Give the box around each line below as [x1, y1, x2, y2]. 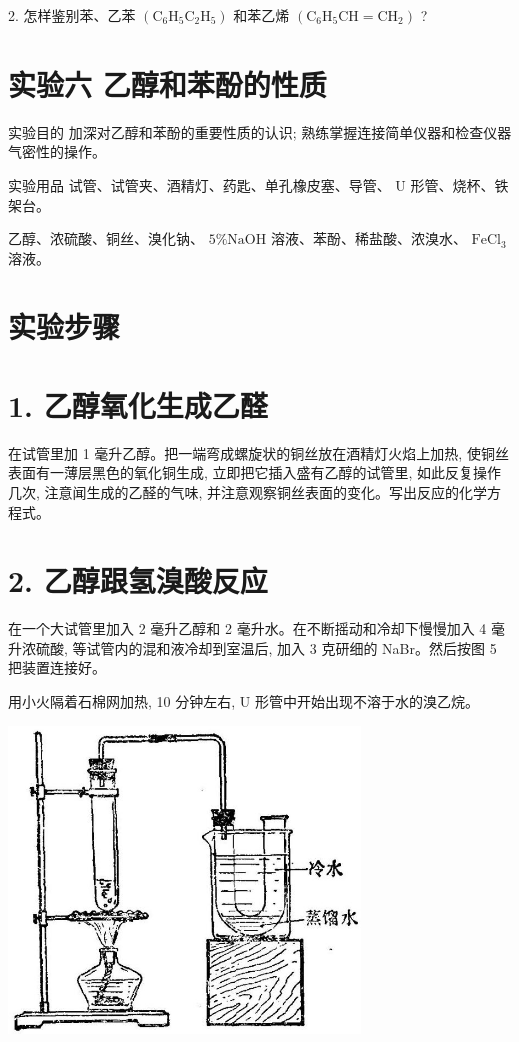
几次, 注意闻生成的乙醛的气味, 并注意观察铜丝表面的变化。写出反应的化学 [8, 481, 488, 502]
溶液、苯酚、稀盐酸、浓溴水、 [270, 228, 467, 249]
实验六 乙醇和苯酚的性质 [8, 63, 327, 104]
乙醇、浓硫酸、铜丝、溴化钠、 [8, 228, 204, 249]
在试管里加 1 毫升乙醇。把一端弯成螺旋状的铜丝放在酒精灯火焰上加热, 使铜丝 [8, 442, 509, 463]
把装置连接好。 [8, 657, 106, 678]
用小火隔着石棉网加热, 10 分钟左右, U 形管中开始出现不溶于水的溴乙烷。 [8, 691, 479, 712]
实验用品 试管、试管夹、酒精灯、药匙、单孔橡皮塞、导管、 [8, 174, 391, 195]
